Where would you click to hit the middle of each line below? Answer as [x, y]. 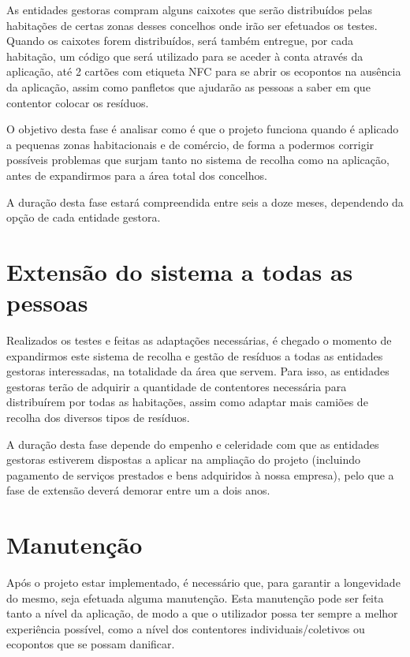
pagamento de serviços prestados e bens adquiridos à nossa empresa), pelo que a [200, 474]
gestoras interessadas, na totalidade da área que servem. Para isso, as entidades [198, 371]
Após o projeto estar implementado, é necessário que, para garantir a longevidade [203, 582]
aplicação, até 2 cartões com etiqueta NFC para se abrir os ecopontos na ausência [204, 71]
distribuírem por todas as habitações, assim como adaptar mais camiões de [187, 402]
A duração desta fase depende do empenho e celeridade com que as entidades [193, 444]
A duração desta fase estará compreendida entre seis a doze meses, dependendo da [205, 202]
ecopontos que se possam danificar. [91, 644]
